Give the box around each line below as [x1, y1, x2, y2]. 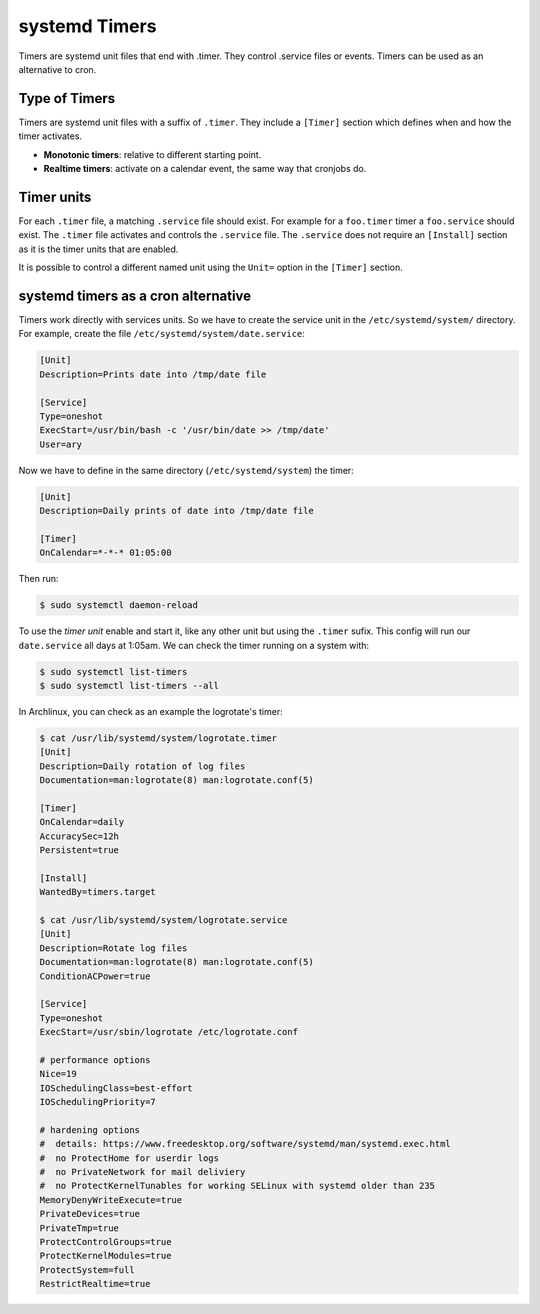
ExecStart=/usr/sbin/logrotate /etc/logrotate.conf [39, 1026, 299, 1038]
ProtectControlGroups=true [39, 1236, 172, 1247]
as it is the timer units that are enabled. [18, 243, 179, 255]
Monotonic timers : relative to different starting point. [43, 148, 262, 160]
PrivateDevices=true [39, 1208, 140, 1220]
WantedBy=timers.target [39, 886, 157, 898]
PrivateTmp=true [39, 1222, 120, 1234]
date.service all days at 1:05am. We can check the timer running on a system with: [18, 639, 370, 651]
